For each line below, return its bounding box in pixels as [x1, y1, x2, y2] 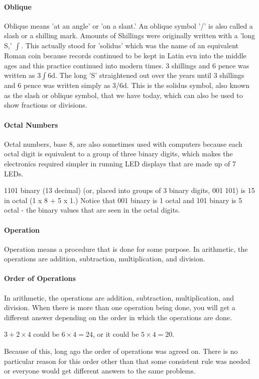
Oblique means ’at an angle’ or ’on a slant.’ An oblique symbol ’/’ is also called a [4, 20, 253, 31]
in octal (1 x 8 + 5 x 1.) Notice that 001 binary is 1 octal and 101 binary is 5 [4, 195, 242, 205]
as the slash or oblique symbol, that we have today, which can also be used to [4, 89, 243, 100]
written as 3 [4, 70, 41, 80]
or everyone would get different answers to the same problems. [4, 365, 196, 376]
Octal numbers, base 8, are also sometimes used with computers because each [4, 138, 242, 149]
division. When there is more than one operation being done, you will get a [4, 302, 235, 313]
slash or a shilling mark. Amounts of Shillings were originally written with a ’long [4, 30, 255, 41]
